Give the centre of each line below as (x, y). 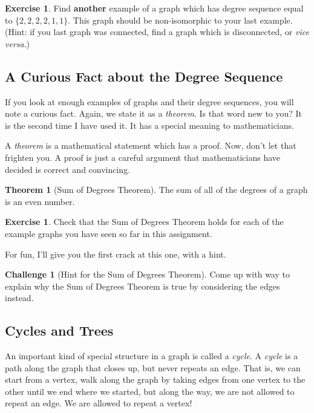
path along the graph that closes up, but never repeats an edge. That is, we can (153, 367)
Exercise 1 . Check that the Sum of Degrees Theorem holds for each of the (144, 222)
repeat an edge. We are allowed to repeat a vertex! (99, 403)
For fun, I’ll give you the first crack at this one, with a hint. (116, 254)
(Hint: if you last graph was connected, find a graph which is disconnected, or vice (157, 32)
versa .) (18, 43)
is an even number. (40, 201)
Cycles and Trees (59, 330)
